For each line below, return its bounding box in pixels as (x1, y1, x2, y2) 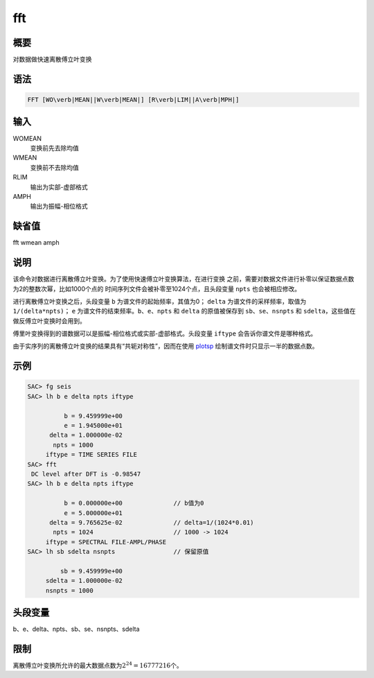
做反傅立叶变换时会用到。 (12, 316, 86, 325)
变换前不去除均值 (30, 163, 79, 171)
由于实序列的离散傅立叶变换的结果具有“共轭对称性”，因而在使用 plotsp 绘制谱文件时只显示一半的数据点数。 (12, 342, 319, 350)
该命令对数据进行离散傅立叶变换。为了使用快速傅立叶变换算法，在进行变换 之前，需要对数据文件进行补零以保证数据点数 (12, 275, 355, 284)
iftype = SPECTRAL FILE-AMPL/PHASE (45, 538, 166, 546)
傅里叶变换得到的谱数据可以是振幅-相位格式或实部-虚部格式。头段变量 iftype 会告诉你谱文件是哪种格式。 (12, 329, 317, 338)
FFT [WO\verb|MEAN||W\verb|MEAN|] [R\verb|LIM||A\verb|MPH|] (27, 96, 240, 104)
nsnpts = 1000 (45, 586, 93, 594)
